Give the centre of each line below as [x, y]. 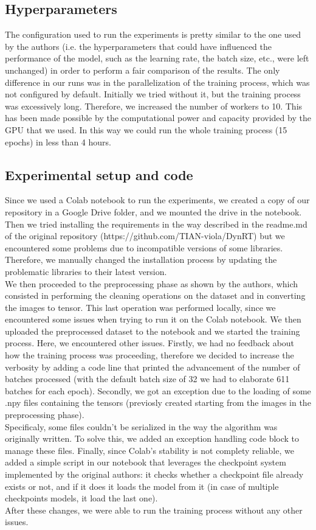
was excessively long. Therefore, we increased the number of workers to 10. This [154, 106]
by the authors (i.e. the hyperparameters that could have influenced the [138, 46]
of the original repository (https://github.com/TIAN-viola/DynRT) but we [145, 236]
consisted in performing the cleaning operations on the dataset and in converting [155, 295]
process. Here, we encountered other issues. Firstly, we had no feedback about [150, 343]
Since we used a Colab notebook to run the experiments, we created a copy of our [157, 200]
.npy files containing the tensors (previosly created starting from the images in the [158, 403]
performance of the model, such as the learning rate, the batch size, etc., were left [157, 58]
